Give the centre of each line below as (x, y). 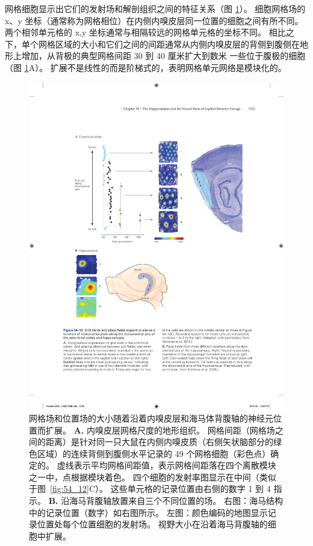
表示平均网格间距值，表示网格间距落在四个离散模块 (175, 465)
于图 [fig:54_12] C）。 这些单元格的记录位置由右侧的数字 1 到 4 (150, 489)
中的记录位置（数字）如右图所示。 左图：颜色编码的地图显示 (148, 512)
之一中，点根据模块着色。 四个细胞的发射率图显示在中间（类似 (153, 477)
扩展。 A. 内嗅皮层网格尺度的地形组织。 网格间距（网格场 (160, 430)
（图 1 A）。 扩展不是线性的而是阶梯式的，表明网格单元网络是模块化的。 (146, 67)
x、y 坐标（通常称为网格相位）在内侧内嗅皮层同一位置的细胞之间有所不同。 (154, 20)
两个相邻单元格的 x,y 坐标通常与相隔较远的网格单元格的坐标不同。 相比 (145, 32)
